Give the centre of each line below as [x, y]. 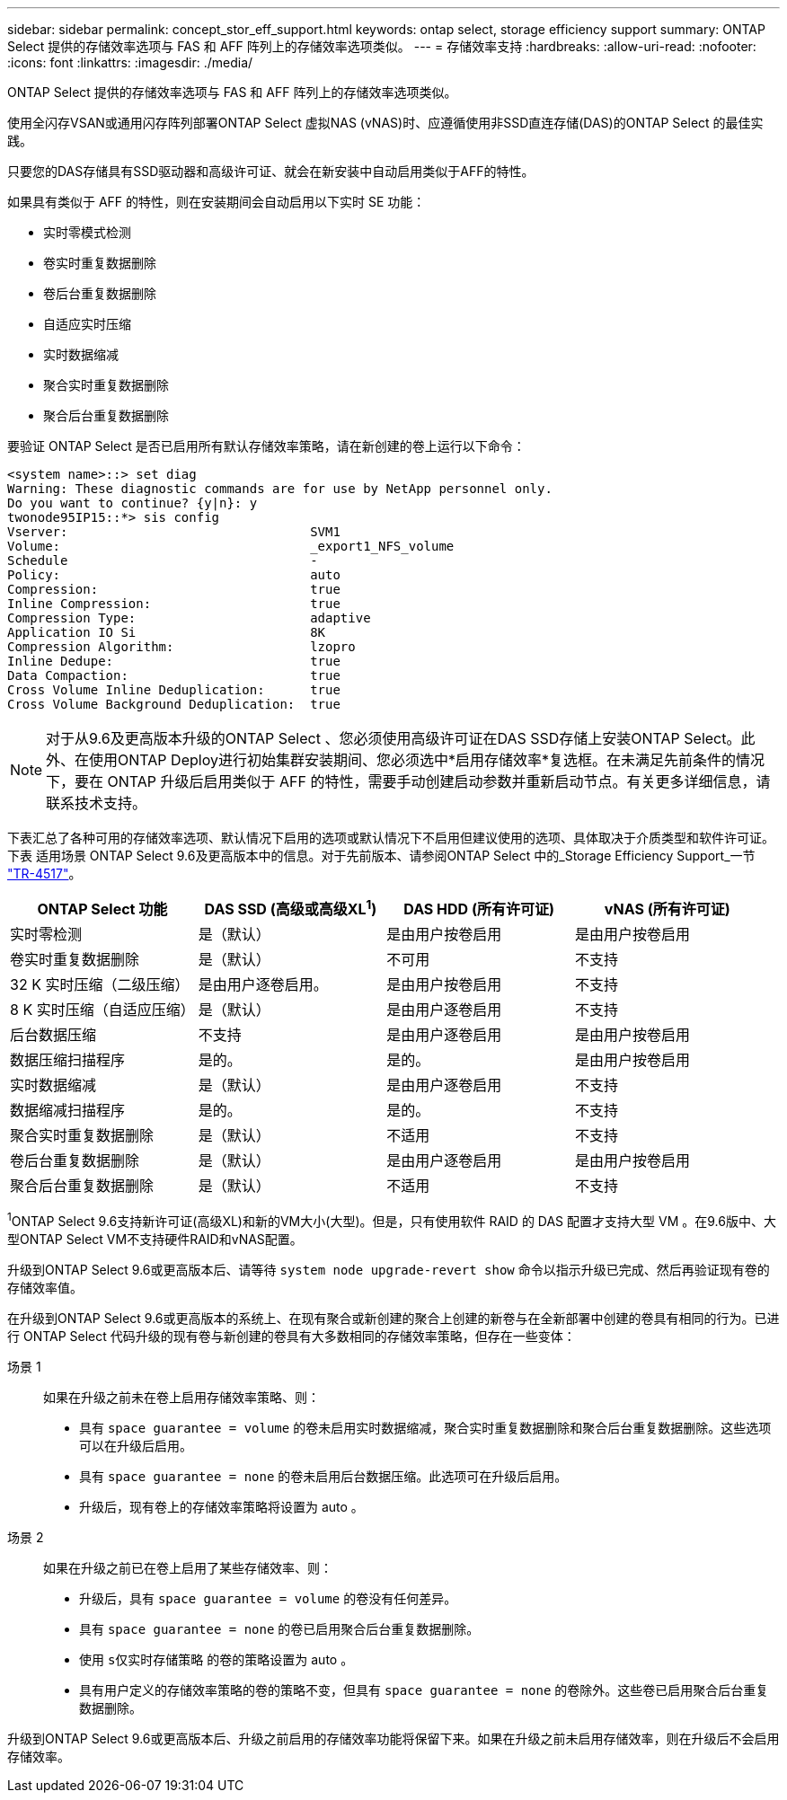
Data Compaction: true [174, 675]
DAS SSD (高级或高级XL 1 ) [291, 908]
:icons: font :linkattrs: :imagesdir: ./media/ [130, 62]
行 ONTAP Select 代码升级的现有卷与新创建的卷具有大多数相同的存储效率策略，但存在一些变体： [292, 1336]
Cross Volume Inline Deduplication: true [174, 690]
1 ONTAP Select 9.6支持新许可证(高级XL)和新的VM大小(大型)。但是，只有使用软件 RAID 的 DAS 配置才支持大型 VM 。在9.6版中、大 [392, 1220]
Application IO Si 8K [167, 632]
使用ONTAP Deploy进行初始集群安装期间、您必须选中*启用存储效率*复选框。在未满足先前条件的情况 [427, 760]
